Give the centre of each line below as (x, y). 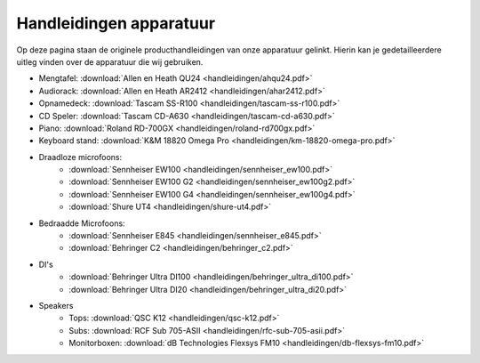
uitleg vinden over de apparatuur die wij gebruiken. (110, 61)
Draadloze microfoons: (80, 157)
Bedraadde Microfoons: (82, 223)
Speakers (56, 305)
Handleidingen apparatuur (116, 23)
